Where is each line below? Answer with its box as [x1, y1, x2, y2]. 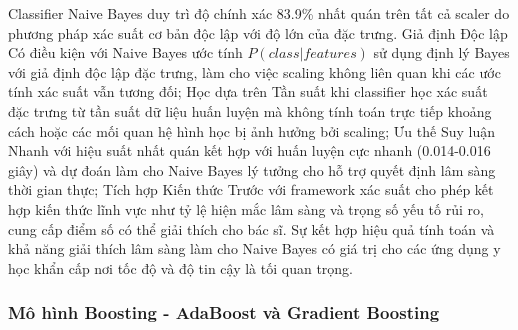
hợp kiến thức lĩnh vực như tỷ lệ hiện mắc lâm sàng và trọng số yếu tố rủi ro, [8, 198, 484, 219]
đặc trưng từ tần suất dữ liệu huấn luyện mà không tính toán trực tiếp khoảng [8, 100, 492, 121]
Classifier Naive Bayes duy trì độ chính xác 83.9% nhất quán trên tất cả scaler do [8, 3, 510, 23]
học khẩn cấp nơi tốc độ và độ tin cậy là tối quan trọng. [8, 257, 354, 278]
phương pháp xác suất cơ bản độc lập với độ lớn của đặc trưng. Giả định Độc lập [8, 22, 508, 43]
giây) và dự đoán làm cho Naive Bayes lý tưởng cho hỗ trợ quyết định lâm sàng [8, 159, 496, 180]
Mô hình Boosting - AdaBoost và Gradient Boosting [8, 300, 440, 325]
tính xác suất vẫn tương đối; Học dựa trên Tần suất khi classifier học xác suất [8, 81, 488, 102]
